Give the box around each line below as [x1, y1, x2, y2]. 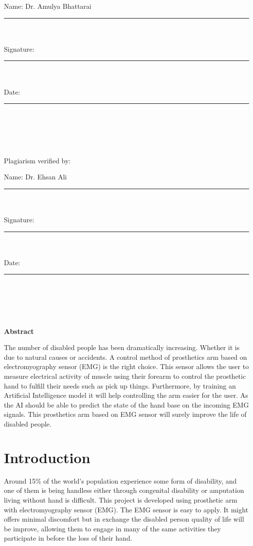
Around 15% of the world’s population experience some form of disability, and [4, 475, 237, 486]
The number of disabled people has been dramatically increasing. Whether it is [4, 342, 240, 352]
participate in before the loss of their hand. [4, 533, 132, 543]
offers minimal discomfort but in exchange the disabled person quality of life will [4, 514, 244, 524]
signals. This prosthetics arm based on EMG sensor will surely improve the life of [4, 409, 247, 419]
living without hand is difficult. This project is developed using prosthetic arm [4, 494, 237, 505]
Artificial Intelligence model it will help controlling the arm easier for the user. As [4, 390, 248, 400]
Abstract [4, 326, 34, 336]
